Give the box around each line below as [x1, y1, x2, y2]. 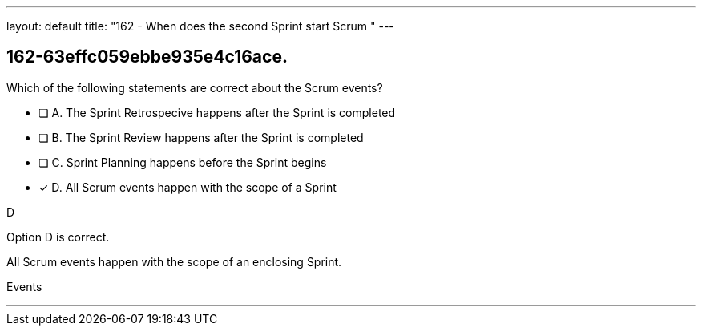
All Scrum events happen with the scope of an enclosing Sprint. [6, 254, 342, 269]
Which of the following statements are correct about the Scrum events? [6, 80, 383, 95]
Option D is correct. [6, 229, 110, 244]
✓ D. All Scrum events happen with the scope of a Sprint [38, 180, 337, 194]
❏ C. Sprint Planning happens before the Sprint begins [38, 155, 327, 169]
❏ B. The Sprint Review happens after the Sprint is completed [38, 130, 364, 144]
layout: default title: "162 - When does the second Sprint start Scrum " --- [6, 19, 394, 33]
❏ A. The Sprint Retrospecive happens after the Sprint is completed [38, 105, 396, 119]
